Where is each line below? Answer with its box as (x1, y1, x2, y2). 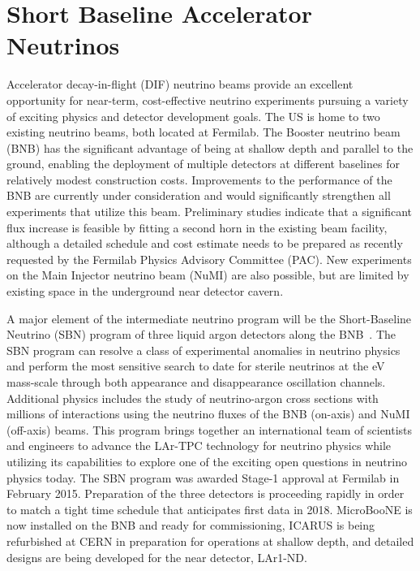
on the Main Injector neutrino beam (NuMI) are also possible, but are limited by (6, 266, 409, 283)
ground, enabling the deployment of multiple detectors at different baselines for (6, 155, 400, 172)
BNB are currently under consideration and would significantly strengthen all (6, 187, 391, 204)
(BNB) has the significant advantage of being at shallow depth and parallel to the (6, 139, 414, 156)
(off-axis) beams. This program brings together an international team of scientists (6, 421, 413, 438)
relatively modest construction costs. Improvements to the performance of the (6, 171, 392, 188)
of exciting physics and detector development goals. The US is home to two (6, 107, 380, 124)
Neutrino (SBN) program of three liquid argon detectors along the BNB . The (6, 326, 396, 343)
